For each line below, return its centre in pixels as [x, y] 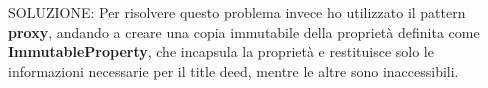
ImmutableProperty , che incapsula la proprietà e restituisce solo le [221, 51]
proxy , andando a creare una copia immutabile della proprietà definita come [244, 31]
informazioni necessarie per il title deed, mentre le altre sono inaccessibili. [233, 70]
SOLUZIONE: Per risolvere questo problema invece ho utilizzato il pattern [237, 12]
